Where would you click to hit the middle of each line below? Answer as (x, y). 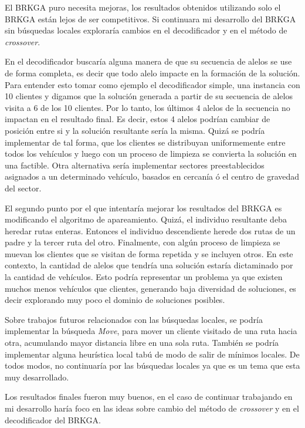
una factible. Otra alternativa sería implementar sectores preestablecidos (135, 165)
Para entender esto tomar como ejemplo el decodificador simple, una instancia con (152, 84)
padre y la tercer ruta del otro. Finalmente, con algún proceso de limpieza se (143, 242)
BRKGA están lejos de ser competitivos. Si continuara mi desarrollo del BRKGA (150, 18)
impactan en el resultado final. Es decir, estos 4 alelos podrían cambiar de (138, 119)
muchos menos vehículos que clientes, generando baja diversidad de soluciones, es (150, 288)
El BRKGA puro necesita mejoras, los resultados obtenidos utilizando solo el (143, 7)
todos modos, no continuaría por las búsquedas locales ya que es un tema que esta (152, 365)
